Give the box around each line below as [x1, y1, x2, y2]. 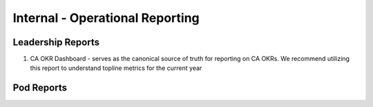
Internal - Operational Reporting [12, 10, 200, 25]
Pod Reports [12, 82, 67, 94]
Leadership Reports [12, 36, 100, 48]
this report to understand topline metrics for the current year [30, 64, 202, 72]
